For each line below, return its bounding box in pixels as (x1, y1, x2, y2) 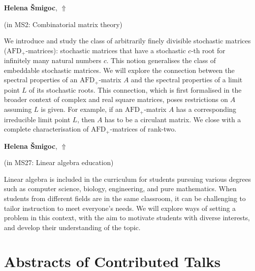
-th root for (191, 45, 225, 55)
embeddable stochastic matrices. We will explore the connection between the (4, 65, 235, 75)
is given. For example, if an (41, 104, 123, 114)
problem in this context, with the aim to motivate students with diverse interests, (4, 212, 250, 223)
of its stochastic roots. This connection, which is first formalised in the (29, 84, 242, 95)
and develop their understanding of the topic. (4, 222, 141, 232)
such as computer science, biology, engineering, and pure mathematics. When (4, 183, 237, 194)
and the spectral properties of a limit (131, 74, 243, 85)
